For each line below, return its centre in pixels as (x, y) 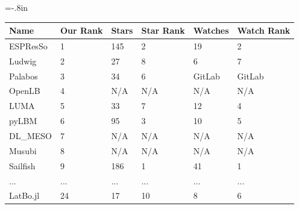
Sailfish (22, 165)
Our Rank (82, 30)
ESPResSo (28, 45)
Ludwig (23, 61)
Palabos (24, 76)
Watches (211, 30)
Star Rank (163, 30)
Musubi (23, 150)
